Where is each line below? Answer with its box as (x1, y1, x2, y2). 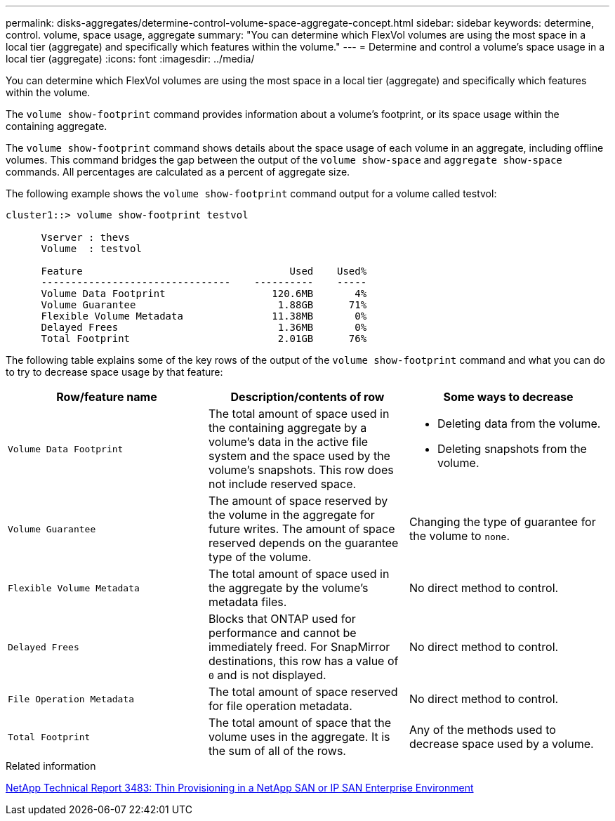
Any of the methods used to (409, 723, 556, 737)
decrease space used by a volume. (409, 737, 594, 751)
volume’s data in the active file (208, 435, 369, 449)
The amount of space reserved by (208, 494, 388, 508)
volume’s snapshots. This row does (208, 463, 394, 477)
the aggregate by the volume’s (208, 581, 369, 595)
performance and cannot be (208, 626, 357, 640)
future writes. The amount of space (208, 522, 395, 536)
